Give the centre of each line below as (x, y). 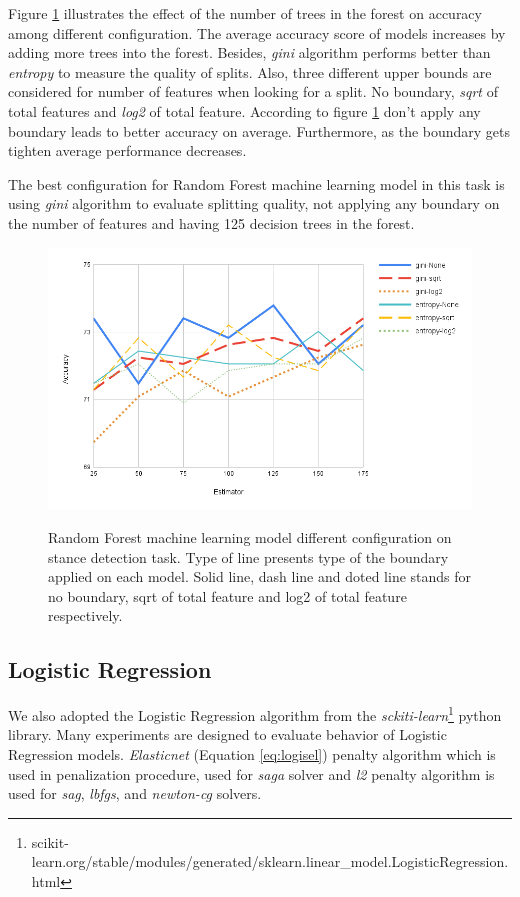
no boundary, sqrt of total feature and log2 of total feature (227, 595)
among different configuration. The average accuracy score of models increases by (257, 32)
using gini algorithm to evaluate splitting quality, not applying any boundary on (254, 203)
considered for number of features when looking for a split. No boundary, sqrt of (253, 91)
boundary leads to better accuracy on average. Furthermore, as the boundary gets (259, 130)
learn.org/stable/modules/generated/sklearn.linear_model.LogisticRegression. (270, 861)
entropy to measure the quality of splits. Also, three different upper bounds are (250, 71)
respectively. (85, 615)
